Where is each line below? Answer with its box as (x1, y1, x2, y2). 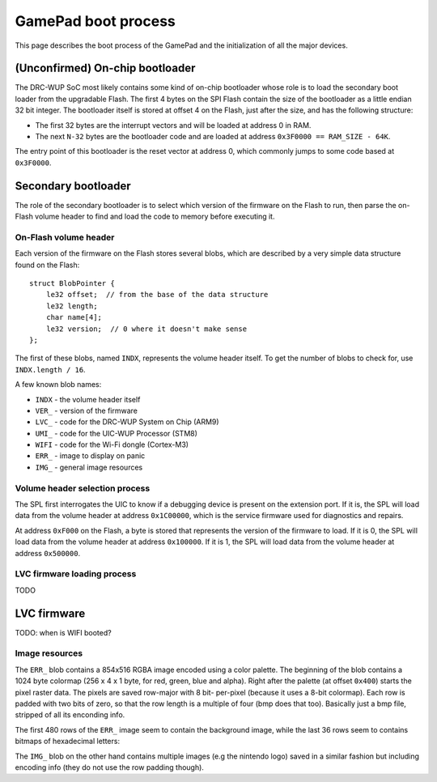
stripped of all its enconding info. (15, 710, 125, 720)
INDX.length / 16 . (15, 364, 86, 374)
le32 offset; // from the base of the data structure (45, 290, 269, 300)
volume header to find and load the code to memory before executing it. (35, 211, 275, 222)
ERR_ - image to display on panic (35, 451, 146, 461)
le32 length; (45, 301, 98, 311)
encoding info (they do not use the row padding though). (15, 762, 204, 772)
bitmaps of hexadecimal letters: (15, 737, 121, 746)
